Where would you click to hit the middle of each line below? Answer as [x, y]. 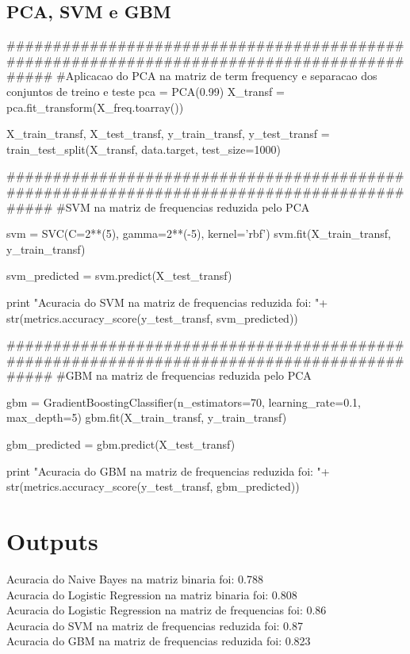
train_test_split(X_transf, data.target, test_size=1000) [144, 149]
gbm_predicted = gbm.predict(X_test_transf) [121, 444]
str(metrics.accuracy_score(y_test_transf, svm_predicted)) [152, 317]
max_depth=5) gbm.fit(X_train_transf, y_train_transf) [147, 417]
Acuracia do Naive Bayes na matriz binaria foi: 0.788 [135, 578]
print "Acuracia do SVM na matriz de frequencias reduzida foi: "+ [167, 302]
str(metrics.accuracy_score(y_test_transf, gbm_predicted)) [153, 486]
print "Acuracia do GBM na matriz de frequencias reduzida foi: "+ [168, 470]
